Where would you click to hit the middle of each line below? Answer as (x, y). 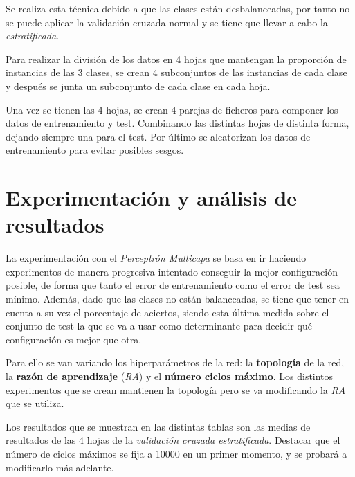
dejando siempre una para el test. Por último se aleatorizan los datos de (158, 136)
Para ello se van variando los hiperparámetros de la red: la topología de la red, (175, 362)
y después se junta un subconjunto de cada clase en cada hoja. (138, 85)
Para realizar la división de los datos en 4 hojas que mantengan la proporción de (176, 58)
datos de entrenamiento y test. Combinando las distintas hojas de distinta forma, (177, 123)
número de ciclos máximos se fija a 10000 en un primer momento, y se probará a (176, 453)
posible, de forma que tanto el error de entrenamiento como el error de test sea (173, 285)
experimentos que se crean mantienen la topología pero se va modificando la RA (176, 389)
